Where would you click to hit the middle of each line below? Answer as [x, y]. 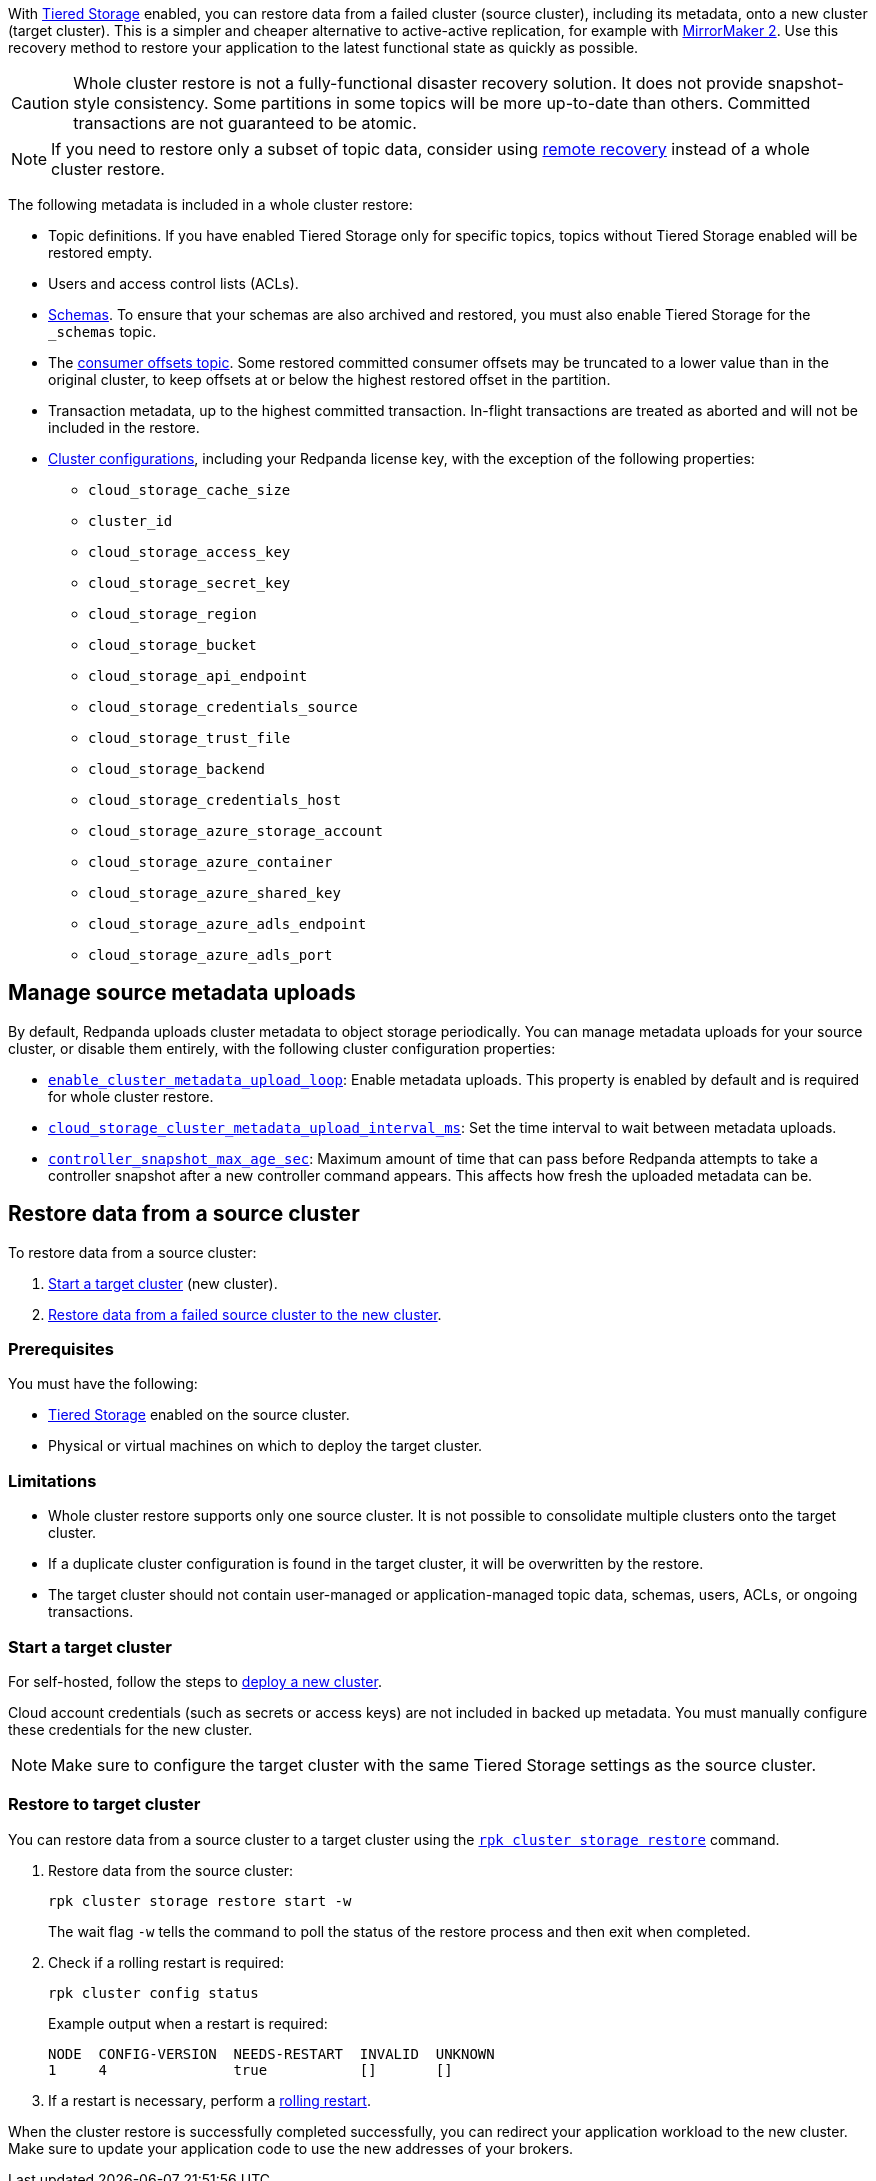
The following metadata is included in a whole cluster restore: [210, 204]
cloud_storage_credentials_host [214, 800]
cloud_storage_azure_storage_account [236, 831]
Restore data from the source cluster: [171, 1870]
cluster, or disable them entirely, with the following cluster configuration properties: [282, 1048]
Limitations [52, 1480]
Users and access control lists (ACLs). [173, 283]
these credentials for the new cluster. [130, 1729]
